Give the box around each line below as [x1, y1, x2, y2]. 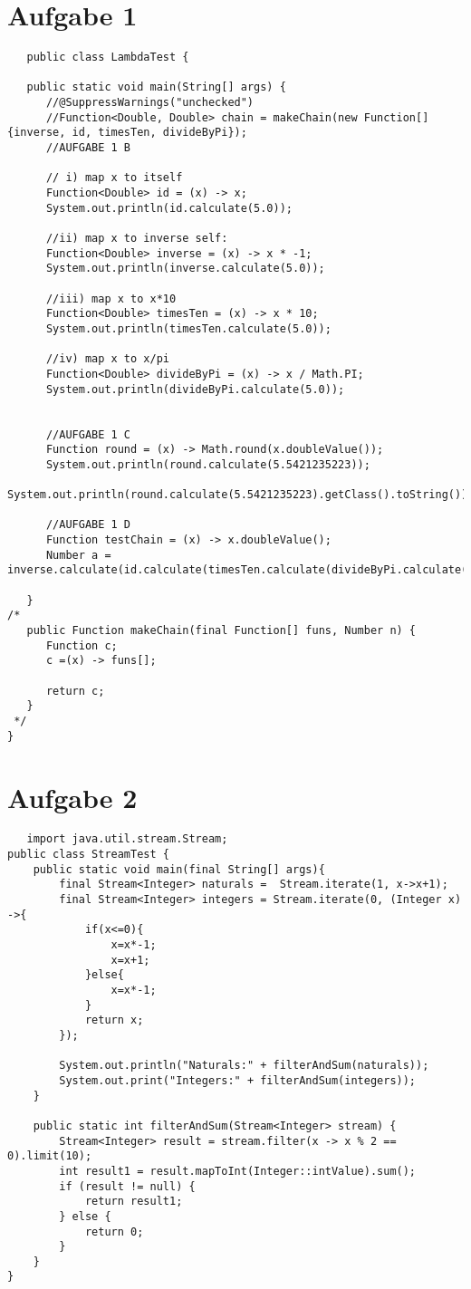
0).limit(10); [7, 1150, 92, 1163]
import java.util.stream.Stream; [26, 832, 228, 846]
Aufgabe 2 [7, 778, 138, 815]
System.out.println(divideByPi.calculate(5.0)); [45, 382, 345, 396]
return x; [84, 1014, 144, 1027]
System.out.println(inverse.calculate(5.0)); [45, 262, 325, 275]
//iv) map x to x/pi [45, 352, 169, 366]
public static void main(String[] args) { [26, 81, 286, 94]
